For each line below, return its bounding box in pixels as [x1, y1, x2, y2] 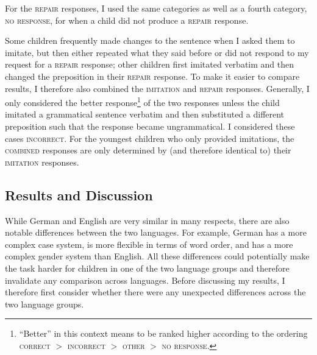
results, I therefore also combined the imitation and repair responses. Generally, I [5, 82, 310, 94]
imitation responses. [5, 155, 79, 168]
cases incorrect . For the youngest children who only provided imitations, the [5, 132, 294, 144]
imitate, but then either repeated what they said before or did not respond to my [5, 46, 309, 58]
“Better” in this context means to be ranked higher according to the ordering [19, 327, 308, 340]
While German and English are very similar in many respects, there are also [5, 214, 290, 227]
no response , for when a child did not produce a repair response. [5, 13, 249, 26]
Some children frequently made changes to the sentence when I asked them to [5, 34, 295, 47]
